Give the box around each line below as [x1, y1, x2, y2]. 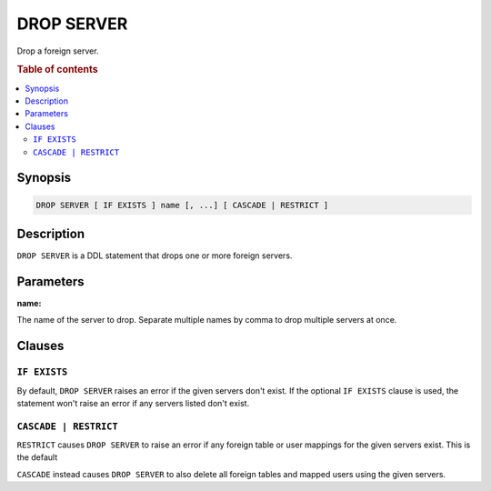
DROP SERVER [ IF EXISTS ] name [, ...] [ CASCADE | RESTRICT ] [35, 200, 329, 210]
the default [16, 452, 58, 463]
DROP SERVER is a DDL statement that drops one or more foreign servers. [16, 250, 293, 261]
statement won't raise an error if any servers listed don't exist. [16, 397, 250, 408]
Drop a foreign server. [16, 45, 99, 56]
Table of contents [16, 64, 99, 76]
